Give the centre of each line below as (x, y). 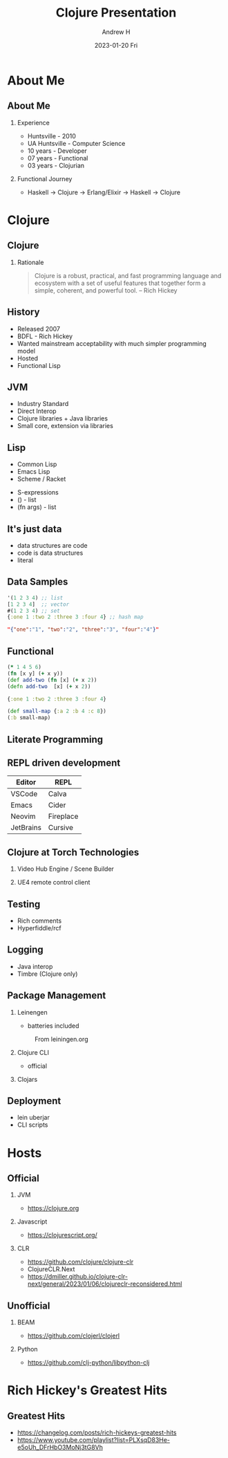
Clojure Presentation (116, 13)
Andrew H (116, 32)
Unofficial (29, 1305)
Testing (24, 904)
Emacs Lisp (34, 472)
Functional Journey (45, 178)
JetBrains (26, 828)
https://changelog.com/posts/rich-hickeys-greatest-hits (97, 1432)
